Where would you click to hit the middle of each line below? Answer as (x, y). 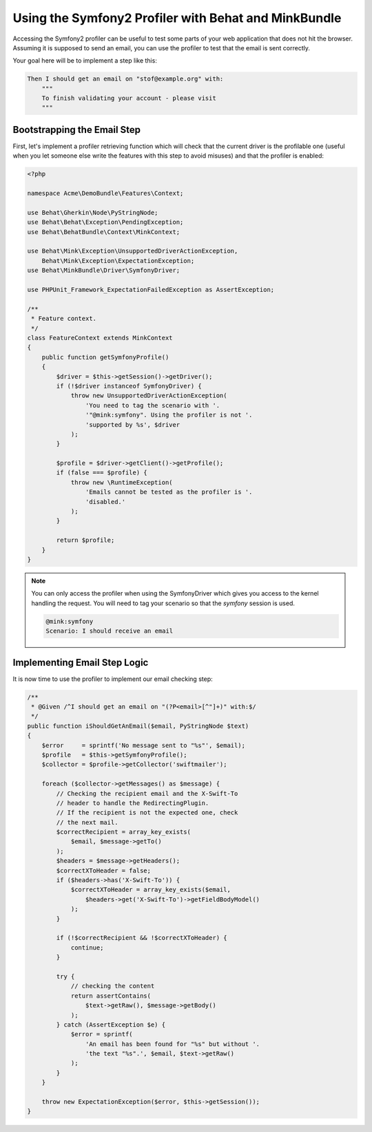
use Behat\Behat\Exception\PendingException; (105, 222)
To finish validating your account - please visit (129, 98)
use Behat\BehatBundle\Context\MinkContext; (104, 232)
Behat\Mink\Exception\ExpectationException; (118, 261)
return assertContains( (111, 996)
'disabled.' (105, 502)
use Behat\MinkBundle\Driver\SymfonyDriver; (104, 271)
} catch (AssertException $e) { (111, 1025)
